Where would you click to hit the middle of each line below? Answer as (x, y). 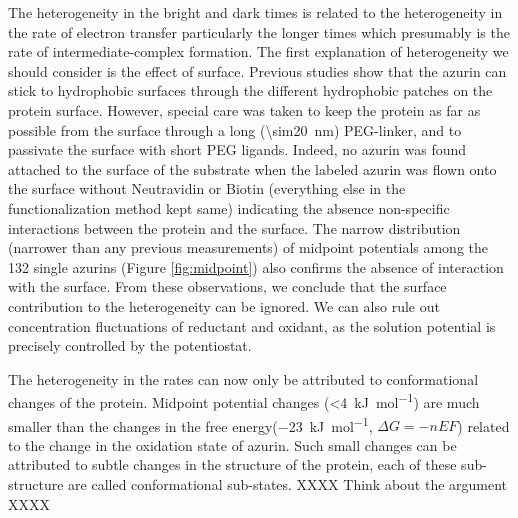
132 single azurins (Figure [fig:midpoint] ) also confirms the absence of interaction (256, 266)
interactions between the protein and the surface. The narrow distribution (234, 227)
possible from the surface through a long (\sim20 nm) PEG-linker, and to (235, 129)
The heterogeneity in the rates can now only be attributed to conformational (243, 378)
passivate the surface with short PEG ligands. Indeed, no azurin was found (237, 149)
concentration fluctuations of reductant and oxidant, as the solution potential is (252, 325)
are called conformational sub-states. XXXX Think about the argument (288, 483)
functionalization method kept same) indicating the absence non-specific (229, 207)
